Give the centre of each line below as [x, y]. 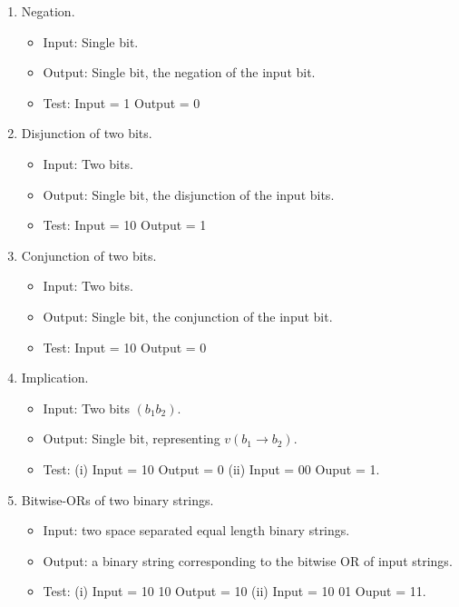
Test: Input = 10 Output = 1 [125, 225]
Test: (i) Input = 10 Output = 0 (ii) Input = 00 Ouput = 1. [211, 468]
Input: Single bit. [91, 41]
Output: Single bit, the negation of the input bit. [179, 72]
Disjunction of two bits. [87, 133]
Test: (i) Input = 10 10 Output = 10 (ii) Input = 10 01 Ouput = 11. [234, 591]
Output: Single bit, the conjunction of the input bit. [188, 316]
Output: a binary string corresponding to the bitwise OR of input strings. [248, 560]
